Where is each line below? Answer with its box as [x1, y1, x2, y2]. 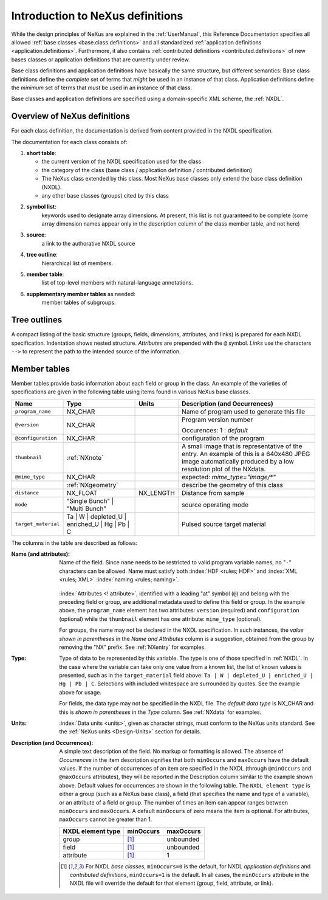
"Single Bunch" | [66, 496, 114, 505]
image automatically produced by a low [181, 457, 295, 465]
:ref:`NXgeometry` [66, 480, 118, 489]
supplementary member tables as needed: [26, 290, 136, 297]
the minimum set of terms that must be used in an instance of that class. [11, 84, 193, 91]
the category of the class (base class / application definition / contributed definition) [41, 166, 252, 173]
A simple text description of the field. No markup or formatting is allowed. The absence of [59, 748, 284, 755]
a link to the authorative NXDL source [41, 240, 135, 247]
